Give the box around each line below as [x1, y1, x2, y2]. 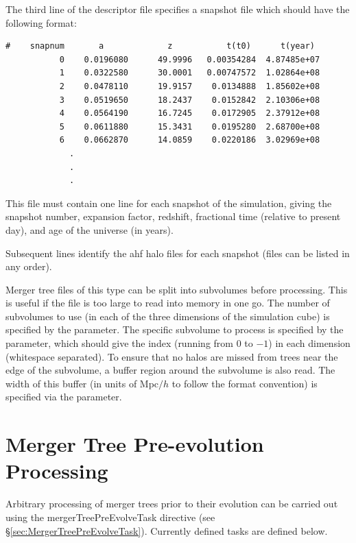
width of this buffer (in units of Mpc [5, 376, 159, 390]
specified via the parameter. [5, 389, 122, 404]
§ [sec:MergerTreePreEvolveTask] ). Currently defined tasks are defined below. [5, 523, 328, 538]
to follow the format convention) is [171, 376, 318, 390]
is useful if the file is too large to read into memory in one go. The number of [5, 295, 330, 310]
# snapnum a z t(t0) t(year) [5, 41, 316, 51]
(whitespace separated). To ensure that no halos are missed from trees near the [5, 349, 338, 363]
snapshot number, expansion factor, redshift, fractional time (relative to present [5, 209, 341, 224]
